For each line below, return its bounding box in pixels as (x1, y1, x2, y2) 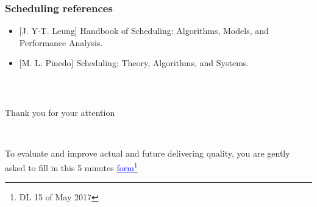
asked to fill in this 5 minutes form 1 (5, 160, 138, 174)
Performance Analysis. (19, 36, 103, 49)
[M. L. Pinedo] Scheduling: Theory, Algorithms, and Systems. (19, 56, 249, 69)
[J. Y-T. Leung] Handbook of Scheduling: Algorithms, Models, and (19, 24, 269, 37)
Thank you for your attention (5, 106, 115, 119)
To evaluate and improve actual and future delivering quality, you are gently (5, 147, 290, 160)
